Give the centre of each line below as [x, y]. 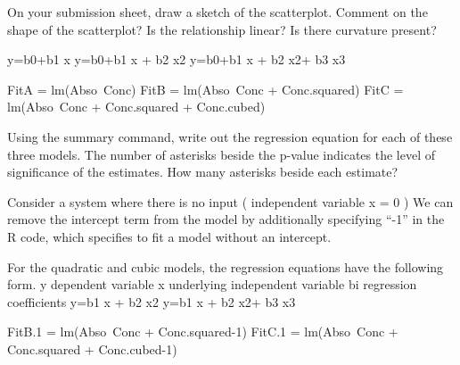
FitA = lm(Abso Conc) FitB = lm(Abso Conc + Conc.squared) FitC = [205, 89]
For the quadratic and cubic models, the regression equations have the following [226, 266]
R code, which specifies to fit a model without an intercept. [169, 236]
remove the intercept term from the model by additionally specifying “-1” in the [226, 219]
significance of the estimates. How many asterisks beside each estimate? [203, 172]
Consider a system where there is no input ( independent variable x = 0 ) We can [230, 201]
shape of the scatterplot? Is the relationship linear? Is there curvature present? [222, 29]
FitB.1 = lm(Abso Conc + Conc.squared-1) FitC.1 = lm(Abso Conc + [203, 332]
